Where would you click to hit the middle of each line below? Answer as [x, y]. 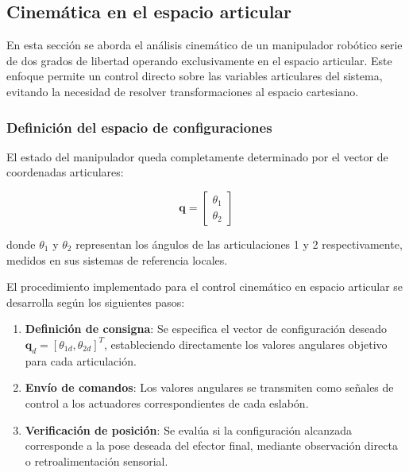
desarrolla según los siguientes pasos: [96, 302]
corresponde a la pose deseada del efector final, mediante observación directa [211, 445]
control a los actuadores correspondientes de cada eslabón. [167, 402]
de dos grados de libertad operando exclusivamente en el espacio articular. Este [199, 60]
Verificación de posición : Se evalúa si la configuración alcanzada [189, 429]
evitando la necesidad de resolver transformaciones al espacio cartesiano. [183, 91]
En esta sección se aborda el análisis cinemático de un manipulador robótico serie [204, 45]
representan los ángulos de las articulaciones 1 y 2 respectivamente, [239, 244]
